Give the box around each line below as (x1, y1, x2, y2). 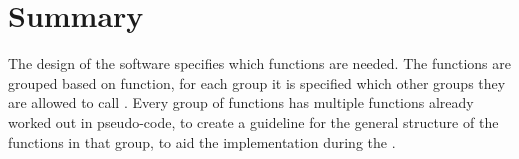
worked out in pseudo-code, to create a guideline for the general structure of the (8, 111, 499, 132)
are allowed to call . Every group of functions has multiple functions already (8, 92, 474, 113)
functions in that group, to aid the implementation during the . (8, 131, 396, 152)
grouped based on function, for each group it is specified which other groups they (8, 72, 506, 93)
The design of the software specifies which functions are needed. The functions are (8, 53, 511, 74)
